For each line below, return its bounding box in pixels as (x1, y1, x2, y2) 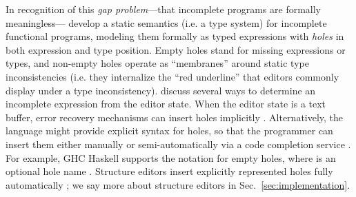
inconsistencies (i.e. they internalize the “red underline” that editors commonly (6, 69, 339, 83)
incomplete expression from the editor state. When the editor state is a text (6, 96, 326, 111)
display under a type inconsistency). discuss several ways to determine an (6, 83, 316, 97)
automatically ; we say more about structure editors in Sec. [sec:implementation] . (6, 177, 350, 191)
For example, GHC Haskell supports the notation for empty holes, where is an (6, 150, 336, 165)
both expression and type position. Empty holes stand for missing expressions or (6, 42, 346, 56)
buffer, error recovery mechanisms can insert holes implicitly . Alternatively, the (6, 110, 344, 124)
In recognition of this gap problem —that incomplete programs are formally (6, 2, 322, 16)
